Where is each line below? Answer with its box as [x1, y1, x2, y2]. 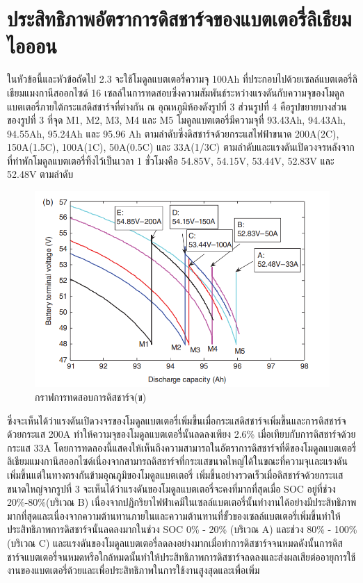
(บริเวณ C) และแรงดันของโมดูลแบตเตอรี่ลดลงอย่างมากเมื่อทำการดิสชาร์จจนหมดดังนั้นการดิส [7, 535, 343, 550]
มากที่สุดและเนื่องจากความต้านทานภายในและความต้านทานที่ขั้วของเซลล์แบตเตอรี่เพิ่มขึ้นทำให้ [7, 508, 341, 523]
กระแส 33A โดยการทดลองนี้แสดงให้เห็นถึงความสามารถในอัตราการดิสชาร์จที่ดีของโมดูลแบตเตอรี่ [7, 440, 357, 454]
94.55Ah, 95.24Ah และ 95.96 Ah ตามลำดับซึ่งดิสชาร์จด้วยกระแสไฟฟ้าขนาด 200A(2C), [7, 126, 339, 140]
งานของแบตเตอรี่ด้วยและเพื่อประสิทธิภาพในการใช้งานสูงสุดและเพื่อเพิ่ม [7, 563, 260, 577]
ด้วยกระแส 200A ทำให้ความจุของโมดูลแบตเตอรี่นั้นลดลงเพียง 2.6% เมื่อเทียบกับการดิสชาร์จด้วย [7, 427, 356, 441]
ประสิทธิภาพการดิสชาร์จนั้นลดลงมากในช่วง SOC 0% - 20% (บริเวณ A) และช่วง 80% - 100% [7, 522, 357, 536]
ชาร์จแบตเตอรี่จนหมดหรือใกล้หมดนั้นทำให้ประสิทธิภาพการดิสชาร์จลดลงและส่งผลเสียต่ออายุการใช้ [7, 549, 356, 564]
